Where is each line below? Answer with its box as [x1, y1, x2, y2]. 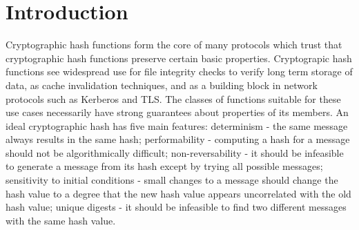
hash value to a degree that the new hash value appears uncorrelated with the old [6, 186, 351, 200]
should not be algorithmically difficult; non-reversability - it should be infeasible [6, 145, 344, 160]
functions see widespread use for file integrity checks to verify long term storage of [6, 64, 353, 79]
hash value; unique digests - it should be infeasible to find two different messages [6, 200, 347, 214]
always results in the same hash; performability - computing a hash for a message [6, 132, 350, 146]
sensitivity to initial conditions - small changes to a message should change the [6, 173, 338, 187]
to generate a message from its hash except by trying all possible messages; [6, 159, 323, 173]
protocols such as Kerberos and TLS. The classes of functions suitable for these [6, 91, 341, 106]
